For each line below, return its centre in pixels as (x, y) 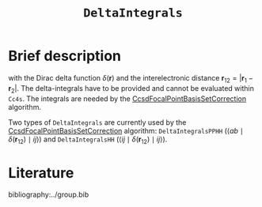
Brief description (65, 56)
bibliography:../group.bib (49, 194)
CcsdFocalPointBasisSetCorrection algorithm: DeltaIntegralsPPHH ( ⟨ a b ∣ (126, 130)
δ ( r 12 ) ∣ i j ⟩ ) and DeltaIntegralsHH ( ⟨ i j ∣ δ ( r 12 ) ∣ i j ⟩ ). (88, 140)
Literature (41, 173)
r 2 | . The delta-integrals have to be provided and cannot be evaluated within (131, 89)
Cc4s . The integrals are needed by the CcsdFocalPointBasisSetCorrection (127, 98)
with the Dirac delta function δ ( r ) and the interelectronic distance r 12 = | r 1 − (131, 79)
